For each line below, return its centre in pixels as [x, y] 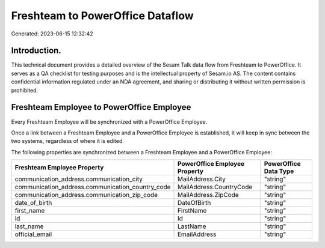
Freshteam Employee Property [59, 168]
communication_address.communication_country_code [93, 187]
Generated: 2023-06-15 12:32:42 [52, 34]
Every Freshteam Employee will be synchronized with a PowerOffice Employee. [109, 122]
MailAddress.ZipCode [208, 195]
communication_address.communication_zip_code [86, 195]
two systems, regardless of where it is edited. [68, 141]
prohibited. [25, 90]
